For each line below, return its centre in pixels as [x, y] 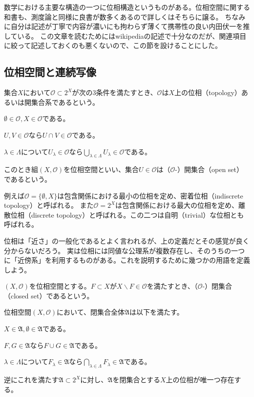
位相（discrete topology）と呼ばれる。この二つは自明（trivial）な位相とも [127, 214]
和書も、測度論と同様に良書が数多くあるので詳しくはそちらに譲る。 [113, 16]
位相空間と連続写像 [50, 72]
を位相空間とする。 [60, 286]
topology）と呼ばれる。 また [49, 205]
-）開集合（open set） [209, 169]
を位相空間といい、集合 [101, 169]
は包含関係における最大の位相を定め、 [177, 205]
